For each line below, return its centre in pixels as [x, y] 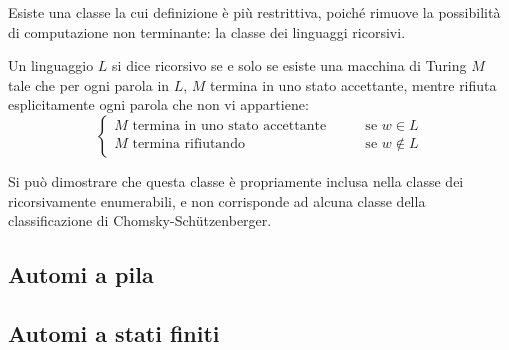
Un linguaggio [51, 65]
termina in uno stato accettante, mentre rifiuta [353, 84]
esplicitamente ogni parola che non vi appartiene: [158, 104]
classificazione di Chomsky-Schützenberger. [140, 220]
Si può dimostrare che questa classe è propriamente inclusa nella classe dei [236, 180]
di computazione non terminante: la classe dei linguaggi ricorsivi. [207, 31]
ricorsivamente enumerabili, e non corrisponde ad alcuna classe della [217, 200]
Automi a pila [81, 274]
